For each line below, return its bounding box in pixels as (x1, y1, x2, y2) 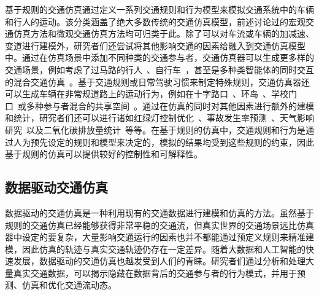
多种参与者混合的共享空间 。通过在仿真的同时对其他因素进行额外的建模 (26, 99, 314, 112)
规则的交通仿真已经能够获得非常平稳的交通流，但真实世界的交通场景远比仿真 (5, 218, 314, 231)
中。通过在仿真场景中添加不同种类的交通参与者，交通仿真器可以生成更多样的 (5, 51, 314, 64)
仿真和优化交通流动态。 (21, 278, 117, 291)
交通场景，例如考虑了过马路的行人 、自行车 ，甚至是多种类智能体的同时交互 (5, 63, 314, 76)
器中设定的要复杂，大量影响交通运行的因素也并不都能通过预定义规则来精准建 (5, 230, 314, 243)
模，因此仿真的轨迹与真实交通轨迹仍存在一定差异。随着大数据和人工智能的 (5, 242, 306, 255)
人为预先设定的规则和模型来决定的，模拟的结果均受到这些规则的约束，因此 (13, 135, 314, 148)
